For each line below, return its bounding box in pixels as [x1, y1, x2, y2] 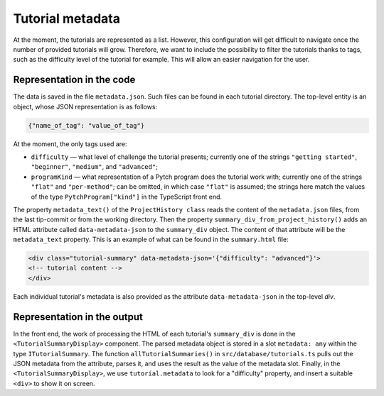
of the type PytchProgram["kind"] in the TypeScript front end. [31, 192, 223, 201]
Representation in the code [13, 74, 136, 86]
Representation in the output [13, 311, 144, 323]
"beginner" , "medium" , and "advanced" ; [31, 163, 158, 171]
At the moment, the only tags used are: [13, 139, 127, 148]
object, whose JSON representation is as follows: [13, 102, 158, 111]
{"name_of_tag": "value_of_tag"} [28, 121, 145, 129]
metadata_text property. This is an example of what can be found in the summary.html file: [13, 235, 289, 244]
